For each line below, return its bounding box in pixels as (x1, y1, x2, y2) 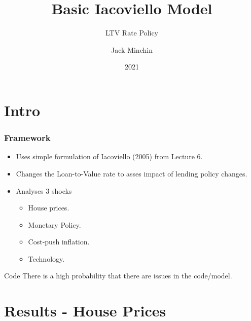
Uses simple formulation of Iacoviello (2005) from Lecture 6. (16, 151, 203, 162)
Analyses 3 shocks (16, 185, 72, 196)
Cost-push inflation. (28, 236, 90, 247)
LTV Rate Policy (105, 27, 159, 38)
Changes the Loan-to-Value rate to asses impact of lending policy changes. (16, 168, 247, 179)
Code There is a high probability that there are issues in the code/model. (4, 270, 232, 281)
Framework (4, 131, 51, 144)
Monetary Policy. (28, 219, 81, 230)
